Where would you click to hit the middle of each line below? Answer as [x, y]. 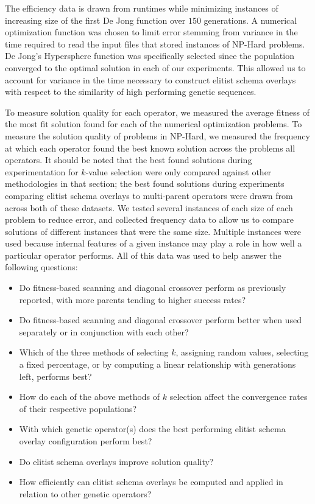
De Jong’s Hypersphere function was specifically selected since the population [150, 56]
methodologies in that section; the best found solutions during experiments [145, 184]
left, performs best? [55, 376]
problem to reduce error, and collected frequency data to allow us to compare [149, 219]
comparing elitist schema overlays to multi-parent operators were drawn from [149, 195]
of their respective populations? [78, 408]
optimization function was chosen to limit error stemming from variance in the [151, 32]
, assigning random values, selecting [242, 352]
